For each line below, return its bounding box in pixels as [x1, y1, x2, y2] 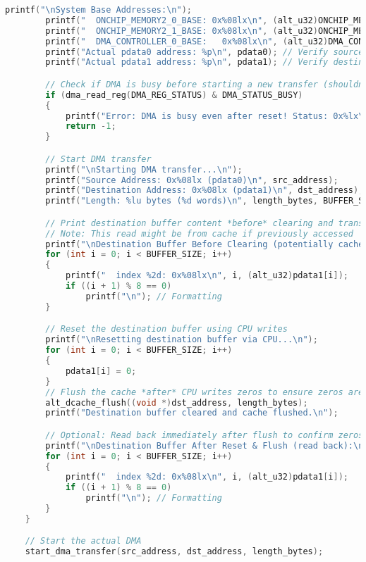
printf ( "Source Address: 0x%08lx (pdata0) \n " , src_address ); [45, 175, 338, 185]
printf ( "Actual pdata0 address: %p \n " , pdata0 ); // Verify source [45, 46, 364, 57]
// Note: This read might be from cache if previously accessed [45, 228, 353, 239]
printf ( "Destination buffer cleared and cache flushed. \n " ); [45, 408, 338, 418]
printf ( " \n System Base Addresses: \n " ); [5, 5, 192, 15]
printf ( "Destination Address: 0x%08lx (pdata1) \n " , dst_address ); [45, 185, 364, 196]
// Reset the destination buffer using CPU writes [45, 324, 288, 335]
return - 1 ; [65, 121, 116, 132]
